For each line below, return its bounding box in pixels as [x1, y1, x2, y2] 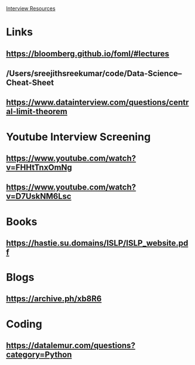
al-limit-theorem [6, 106, 68, 116]
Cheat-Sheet [6, 77, 54, 87]
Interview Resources [6, 5, 56, 12]
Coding [6, 317, 43, 330]
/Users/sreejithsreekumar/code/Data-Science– [6, 68, 182, 78]
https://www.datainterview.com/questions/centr [6, 98, 189, 108]
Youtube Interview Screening [6, 130, 151, 143]
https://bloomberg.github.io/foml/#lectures [6, 49, 170, 58]
